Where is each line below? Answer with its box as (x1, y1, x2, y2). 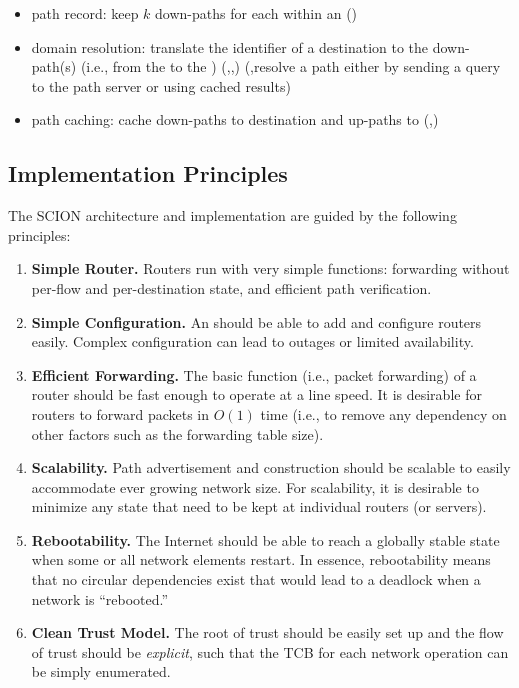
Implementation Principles (8, 158, 288, 189)
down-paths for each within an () (155, 3, 358, 23)
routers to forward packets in (31, 403, 210, 424)
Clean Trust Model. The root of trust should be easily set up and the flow (31, 622, 504, 643)
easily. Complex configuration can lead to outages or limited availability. (31, 331, 474, 352)
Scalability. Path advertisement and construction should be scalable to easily (31, 457, 511, 478)
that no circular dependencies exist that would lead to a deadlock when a (31, 569, 481, 590)
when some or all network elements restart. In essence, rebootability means (31, 549, 491, 570)
